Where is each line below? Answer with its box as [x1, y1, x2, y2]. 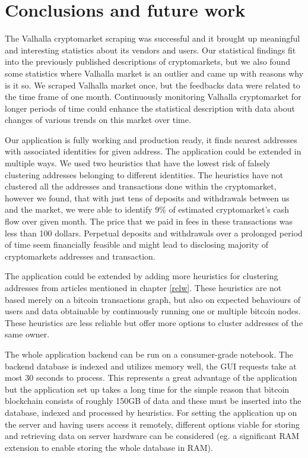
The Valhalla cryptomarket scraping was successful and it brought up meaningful [5, 32, 300, 45]
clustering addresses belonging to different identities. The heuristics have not [5, 168, 284, 181]
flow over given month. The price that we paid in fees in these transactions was [5, 215, 293, 228]
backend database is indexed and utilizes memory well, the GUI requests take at [5, 359, 297, 372]
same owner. [5, 328, 50, 340]
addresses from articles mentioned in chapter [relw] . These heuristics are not [5, 282, 282, 293]
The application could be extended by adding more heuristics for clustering [5, 270, 278, 282]
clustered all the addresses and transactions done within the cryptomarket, [5, 180, 277, 192]
